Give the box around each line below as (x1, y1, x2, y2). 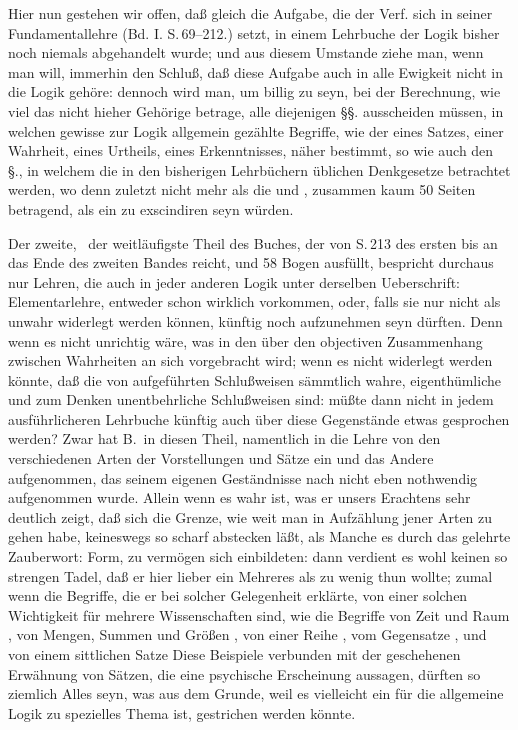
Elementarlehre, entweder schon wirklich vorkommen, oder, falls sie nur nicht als (8, 291, 501, 312)
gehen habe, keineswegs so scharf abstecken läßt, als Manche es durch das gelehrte (8, 526, 511, 547)
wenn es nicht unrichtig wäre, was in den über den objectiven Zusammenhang (8, 330, 483, 351)
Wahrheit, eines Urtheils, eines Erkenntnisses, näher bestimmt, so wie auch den (8, 140, 494, 161)
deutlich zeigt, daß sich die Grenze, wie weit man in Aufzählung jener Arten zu (8, 506, 493, 527)
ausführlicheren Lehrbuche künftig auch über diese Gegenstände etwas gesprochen (8, 408, 510, 429)
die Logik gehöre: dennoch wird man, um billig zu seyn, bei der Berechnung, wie (8, 81, 501, 102)
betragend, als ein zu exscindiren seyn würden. (8, 198, 294, 219)
